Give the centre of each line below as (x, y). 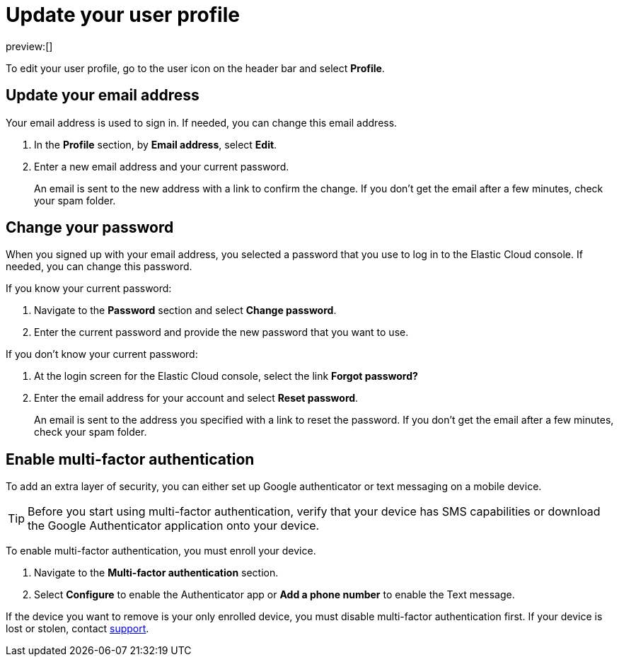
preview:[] (29, 46)
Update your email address (103, 95)
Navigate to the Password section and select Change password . (185, 310)
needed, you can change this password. (99, 267)
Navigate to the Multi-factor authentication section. (156, 573)
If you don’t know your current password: (102, 354)
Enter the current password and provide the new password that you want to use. (221, 332)
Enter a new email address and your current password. (162, 166)
